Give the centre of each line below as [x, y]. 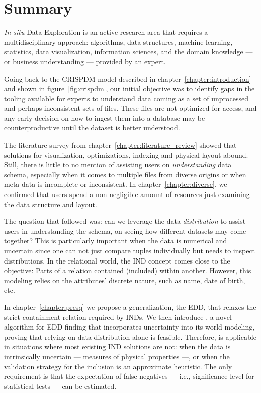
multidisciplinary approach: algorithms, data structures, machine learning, [118, 42]
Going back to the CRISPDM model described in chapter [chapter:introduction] [128, 78]
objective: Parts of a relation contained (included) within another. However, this [128, 270]
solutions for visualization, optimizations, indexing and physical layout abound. [126, 154]
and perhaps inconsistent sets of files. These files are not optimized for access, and [130, 108]
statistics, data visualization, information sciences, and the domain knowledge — [128, 52]
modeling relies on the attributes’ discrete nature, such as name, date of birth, [125, 280]
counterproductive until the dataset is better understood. [92, 128]
